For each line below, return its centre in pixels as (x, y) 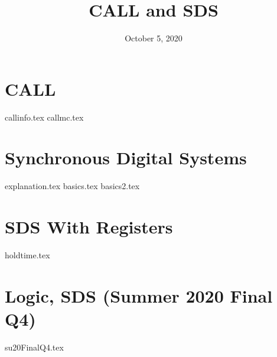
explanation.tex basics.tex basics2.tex (72, 186)
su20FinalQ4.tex (34, 347)
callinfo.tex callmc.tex (44, 117)
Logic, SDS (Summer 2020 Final (139, 295)
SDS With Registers (89, 227)
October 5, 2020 (154, 38)
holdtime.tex (27, 255)
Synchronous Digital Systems (126, 158)
